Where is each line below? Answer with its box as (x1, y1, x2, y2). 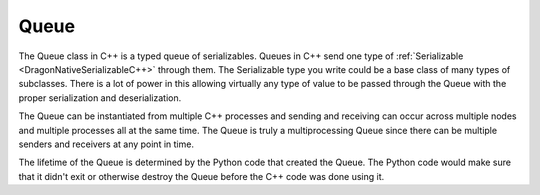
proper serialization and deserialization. (18, 91, 182, 104)
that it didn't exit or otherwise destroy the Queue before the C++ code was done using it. (18, 170, 385, 182)
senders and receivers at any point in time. (18, 138, 195, 150)
